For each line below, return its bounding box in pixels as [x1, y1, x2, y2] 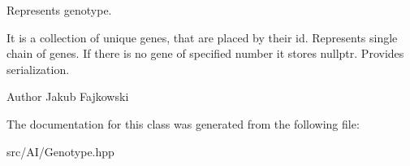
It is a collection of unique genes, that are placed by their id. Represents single [6, 28, 398, 46]
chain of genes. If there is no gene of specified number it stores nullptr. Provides [6, 45, 404, 62]
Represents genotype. [6, 2, 112, 18]
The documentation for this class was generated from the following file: [6, 115, 360, 132]
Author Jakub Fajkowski [6, 88, 129, 105]
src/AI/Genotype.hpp [6, 142, 114, 159]
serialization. [6, 60, 70, 77]
